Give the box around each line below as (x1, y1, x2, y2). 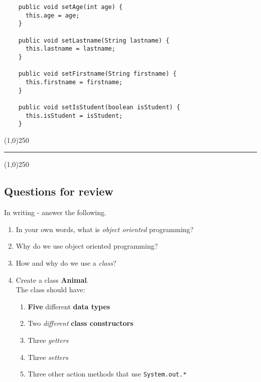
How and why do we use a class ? (16, 258, 116, 268)
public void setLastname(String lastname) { (18, 37, 170, 44)
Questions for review (4, 183, 113, 199)
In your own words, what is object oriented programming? (16, 224, 194, 234)
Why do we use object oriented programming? (16, 241, 158, 251)
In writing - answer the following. (4, 207, 106, 218)
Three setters (28, 351, 68, 362)
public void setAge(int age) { (18, 4, 123, 11)
